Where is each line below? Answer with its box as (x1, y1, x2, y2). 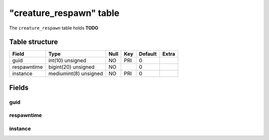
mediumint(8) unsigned (48, 70, 103, 77)
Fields (9, 83, 29, 92)
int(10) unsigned (48, 57, 87, 64)
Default (138, 50, 157, 57)
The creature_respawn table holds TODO (9, 25, 99, 31)
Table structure (9, 38, 58, 46)
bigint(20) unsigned (48, 64, 95, 71)
